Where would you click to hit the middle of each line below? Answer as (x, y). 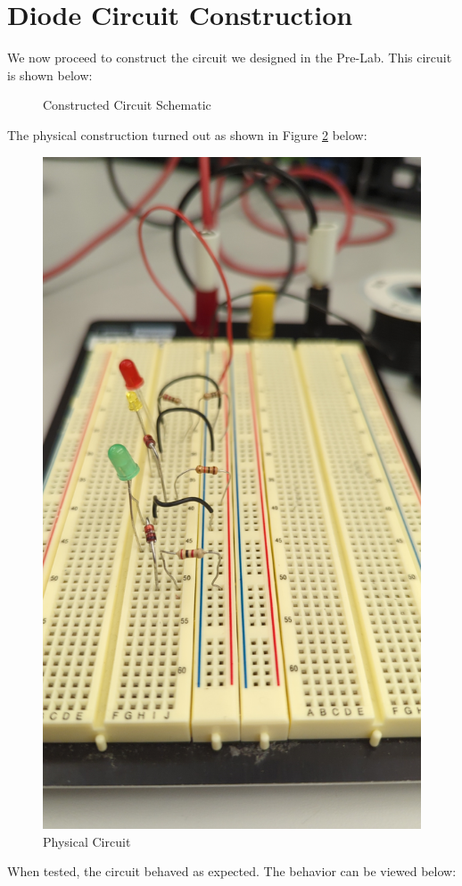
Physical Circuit (87, 841)
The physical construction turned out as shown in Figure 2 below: (187, 134)
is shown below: (50, 75)
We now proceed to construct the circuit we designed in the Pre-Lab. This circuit (230, 58)
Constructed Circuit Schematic (127, 105)
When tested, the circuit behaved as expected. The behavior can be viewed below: (232, 871)
